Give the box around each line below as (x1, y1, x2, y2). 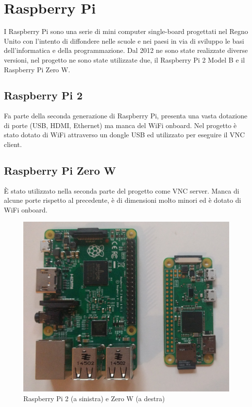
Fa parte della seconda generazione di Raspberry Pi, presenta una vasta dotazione (4, 111, 248, 121)
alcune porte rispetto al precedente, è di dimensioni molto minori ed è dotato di (4, 195, 241, 205)
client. (4, 139, 22, 149)
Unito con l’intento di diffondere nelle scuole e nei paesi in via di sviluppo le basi (4, 35, 244, 46)
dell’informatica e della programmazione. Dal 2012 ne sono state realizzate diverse (4, 45, 248, 55)
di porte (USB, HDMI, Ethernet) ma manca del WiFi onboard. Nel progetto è (4, 120, 237, 130)
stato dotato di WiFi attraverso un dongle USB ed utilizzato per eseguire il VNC (4, 130, 245, 140)
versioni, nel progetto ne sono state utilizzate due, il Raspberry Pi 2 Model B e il (4, 54, 245, 65)
